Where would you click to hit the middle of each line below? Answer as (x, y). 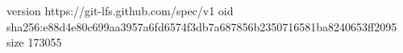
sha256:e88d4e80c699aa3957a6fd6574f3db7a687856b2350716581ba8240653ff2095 (202, 26)
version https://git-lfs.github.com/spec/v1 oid (120, 10)
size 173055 (34, 42)
